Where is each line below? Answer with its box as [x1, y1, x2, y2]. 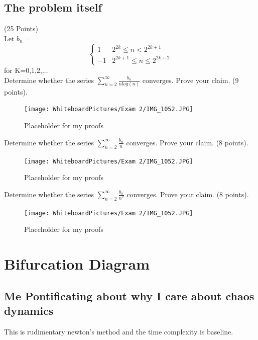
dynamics [4, 302, 54, 318]
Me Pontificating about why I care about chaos [4, 288, 254, 303]
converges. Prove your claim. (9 [142, 74, 239, 85]
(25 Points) [4, 23, 38, 34]
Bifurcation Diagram [4, 253, 150, 274]
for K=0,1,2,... [4, 64, 48, 75]
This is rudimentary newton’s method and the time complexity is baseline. [4, 326, 233, 336]
